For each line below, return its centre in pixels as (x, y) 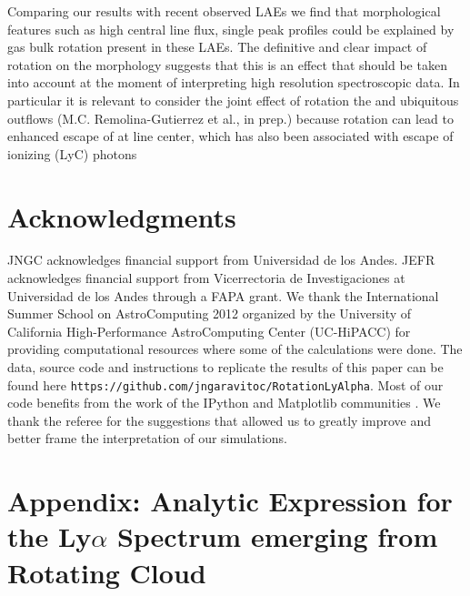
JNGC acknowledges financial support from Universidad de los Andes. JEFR (221, 260)
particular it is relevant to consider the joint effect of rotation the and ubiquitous (233, 100)
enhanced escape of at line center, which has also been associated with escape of (230, 136)
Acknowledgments (122, 216)
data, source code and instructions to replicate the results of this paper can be (225, 367)
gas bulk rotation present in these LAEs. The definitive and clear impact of (217, 47)
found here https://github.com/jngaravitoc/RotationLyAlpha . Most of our (225, 384)
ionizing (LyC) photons (72, 153)
